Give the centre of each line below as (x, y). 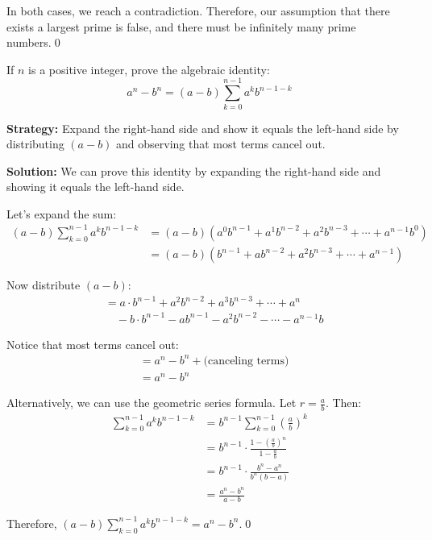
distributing (35, 144)
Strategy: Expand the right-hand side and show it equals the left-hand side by (203, 128)
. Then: (343, 403)
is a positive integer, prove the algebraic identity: (149, 69)
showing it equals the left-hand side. (96, 187)
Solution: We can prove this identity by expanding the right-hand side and (194, 170)
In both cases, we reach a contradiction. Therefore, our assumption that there (198, 10)
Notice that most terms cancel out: (93, 344)
